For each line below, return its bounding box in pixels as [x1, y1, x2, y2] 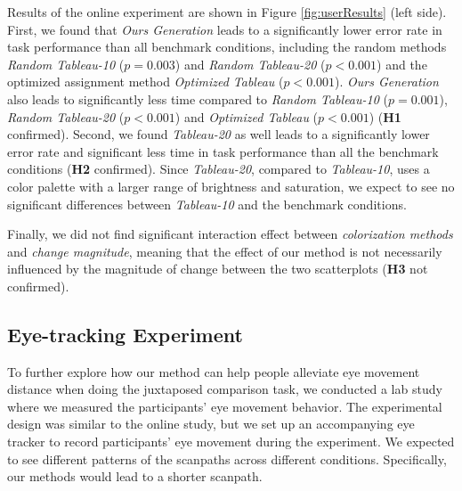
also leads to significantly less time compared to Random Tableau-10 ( [7, 89, 388, 108]
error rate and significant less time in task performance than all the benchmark [7, 142, 439, 160]
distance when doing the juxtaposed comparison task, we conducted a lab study [7, 380, 442, 398]
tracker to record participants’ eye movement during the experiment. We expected [7, 432, 455, 451]
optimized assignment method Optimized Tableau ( [7, 72, 284, 91]
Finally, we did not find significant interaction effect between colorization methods [7, 225, 453, 243]
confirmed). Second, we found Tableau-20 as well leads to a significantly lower [7, 125, 430, 143]
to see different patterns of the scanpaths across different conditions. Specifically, [7, 449, 447, 468]
